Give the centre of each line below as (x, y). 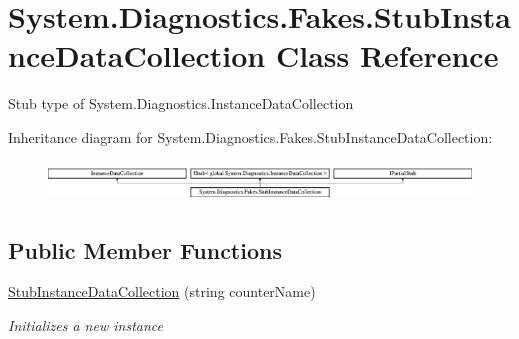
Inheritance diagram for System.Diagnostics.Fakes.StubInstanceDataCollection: (250, 136)
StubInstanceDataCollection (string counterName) (162, 291)
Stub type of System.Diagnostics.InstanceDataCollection (181, 103)
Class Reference (387, 55)
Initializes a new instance (85, 324)
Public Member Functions (145, 249)
